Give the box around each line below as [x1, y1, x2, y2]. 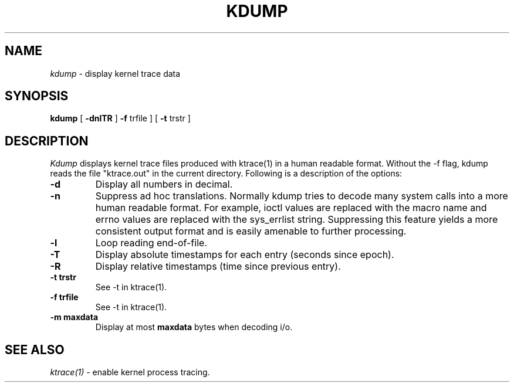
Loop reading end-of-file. [95, 237, 207, 249]
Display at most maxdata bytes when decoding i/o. [95, 322, 293, 332]
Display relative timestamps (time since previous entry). [95, 260, 341, 273]
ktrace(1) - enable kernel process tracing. [50, 367, 210, 378]
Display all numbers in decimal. [95, 178, 233, 191]
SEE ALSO [5, 342, 65, 357]
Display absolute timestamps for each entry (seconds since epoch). [95, 249, 394, 261]
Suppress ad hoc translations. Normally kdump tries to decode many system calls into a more [95, 190, 508, 202]
